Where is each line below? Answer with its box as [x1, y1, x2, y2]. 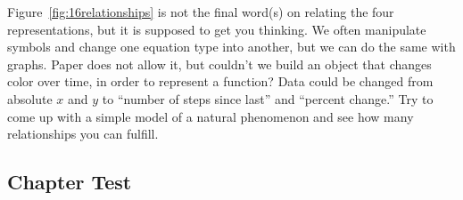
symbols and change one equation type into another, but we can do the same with [7, 37, 456, 56]
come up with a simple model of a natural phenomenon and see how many [7, 107, 414, 125]
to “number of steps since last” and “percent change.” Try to [102, 89, 434, 108]
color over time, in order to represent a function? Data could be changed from [7, 72, 434, 91]
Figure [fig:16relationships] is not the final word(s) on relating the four [7, 3, 394, 20]
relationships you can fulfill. [7, 124, 159, 143]
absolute [7, 89, 53, 108]
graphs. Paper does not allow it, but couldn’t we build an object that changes [7, 54, 432, 73]
